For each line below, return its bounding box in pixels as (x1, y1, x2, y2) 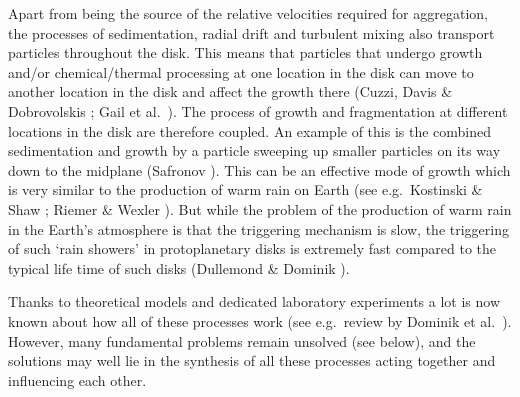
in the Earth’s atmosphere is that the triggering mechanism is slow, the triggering (8, 218, 509, 239)
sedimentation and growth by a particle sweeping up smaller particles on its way (8, 140, 501, 161)
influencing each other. (8, 369, 147, 390)
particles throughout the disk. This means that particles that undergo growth (8, 42, 483, 63)
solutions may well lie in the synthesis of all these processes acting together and (8, 350, 496, 371)
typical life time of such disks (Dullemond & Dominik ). (8, 257, 350, 278)
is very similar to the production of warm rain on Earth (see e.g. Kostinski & (8, 179, 483, 200)
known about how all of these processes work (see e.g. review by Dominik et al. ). (8, 310, 512, 331)
